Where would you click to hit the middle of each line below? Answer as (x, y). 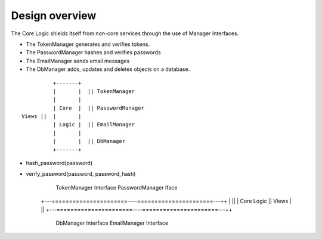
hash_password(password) (59, 163)
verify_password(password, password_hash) (81, 174)
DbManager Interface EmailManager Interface (112, 223)
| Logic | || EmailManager (94, 125)
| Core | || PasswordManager (98, 108)
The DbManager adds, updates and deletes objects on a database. (108, 69)
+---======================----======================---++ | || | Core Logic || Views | (166, 201)
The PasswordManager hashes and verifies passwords (93, 52)
